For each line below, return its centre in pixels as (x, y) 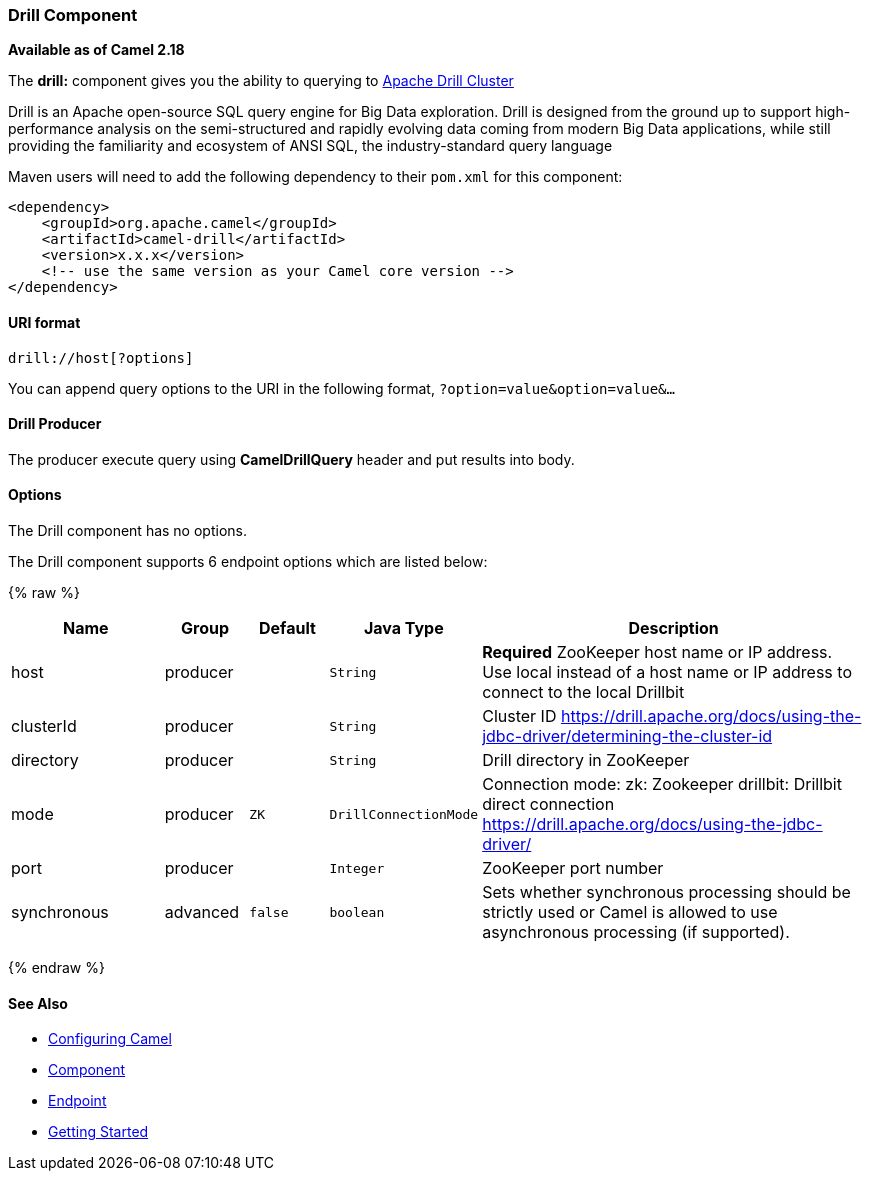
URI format (44, 322)
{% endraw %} (56, 968)
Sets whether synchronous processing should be (666, 892)
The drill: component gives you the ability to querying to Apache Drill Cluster (261, 81)
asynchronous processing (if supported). (636, 932)
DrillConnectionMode (404, 814)
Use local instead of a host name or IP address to (667, 672)
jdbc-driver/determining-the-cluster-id (627, 736)
